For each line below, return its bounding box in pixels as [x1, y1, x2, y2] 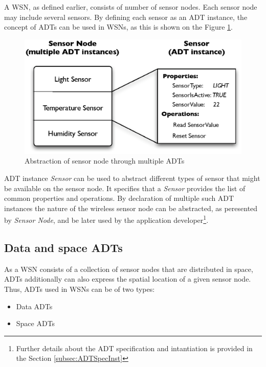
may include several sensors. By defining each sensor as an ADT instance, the [4, 11, 248, 22]
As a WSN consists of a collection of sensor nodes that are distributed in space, [4, 263, 253, 274]
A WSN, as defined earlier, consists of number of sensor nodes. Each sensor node [4, 2, 257, 12]
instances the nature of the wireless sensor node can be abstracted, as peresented [4, 202, 258, 213]
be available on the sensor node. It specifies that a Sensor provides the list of [4, 182, 246, 193]
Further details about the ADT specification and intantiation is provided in [16, 342, 253, 353]
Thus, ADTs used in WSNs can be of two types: [4, 283, 155, 294]
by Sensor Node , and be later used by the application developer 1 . [4, 213, 209, 225]
